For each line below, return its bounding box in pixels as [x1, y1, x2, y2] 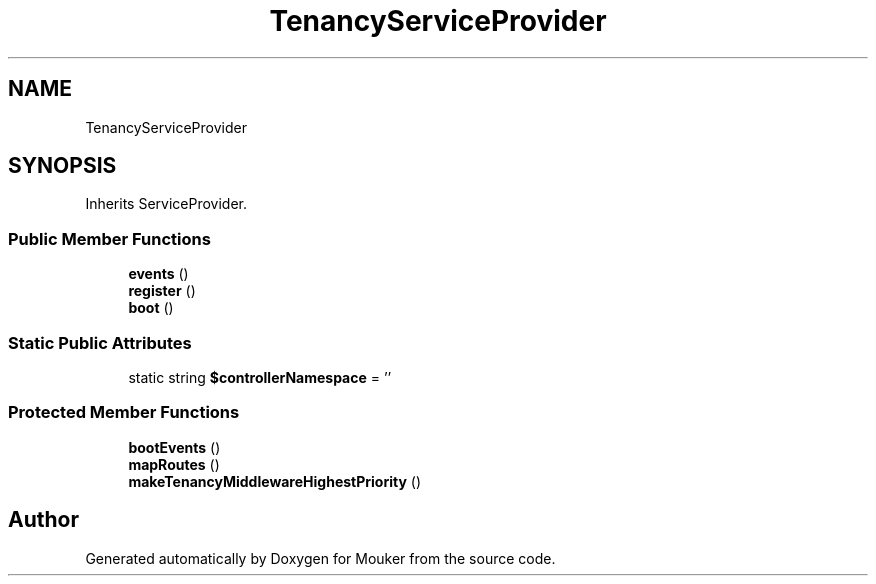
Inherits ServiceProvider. [85, 195, 248, 213]
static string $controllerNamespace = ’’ [128, 368, 392, 386]
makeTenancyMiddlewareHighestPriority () [128, 472, 422, 490]
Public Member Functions [8, 228, 211, 249]
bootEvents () [128, 438, 221, 456]
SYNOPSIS [8, 153, 117, 179]
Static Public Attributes [8, 332, 192, 353]
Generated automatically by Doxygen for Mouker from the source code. [85, 549, 556, 567]
